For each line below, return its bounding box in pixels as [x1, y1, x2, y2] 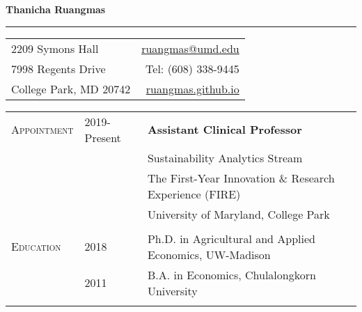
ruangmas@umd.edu [141, 40, 239, 56]
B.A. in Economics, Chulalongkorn [147, 266, 316, 283]
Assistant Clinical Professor [147, 121, 302, 138]
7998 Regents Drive [11, 60, 106, 77]
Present [84, 129, 121, 146]
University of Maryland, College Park [147, 205, 330, 222]
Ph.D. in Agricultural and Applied [147, 230, 315, 247]
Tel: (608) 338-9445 [145, 60, 239, 77]
